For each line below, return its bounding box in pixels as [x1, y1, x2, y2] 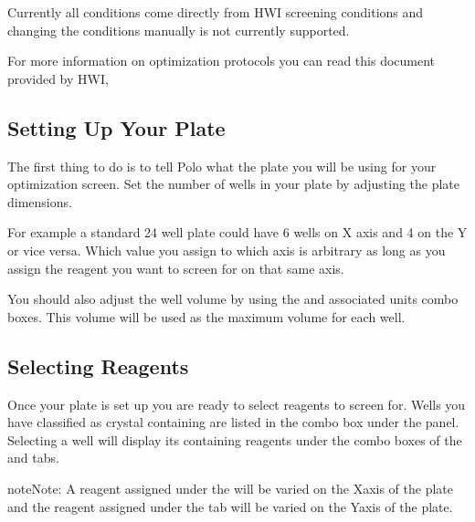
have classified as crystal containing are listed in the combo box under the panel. [7, 412, 459, 432]
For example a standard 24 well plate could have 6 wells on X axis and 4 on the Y [7, 223, 468, 242]
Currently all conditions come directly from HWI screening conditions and [7, 3, 424, 21]
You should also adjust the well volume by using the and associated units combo [7, 289, 459, 308]
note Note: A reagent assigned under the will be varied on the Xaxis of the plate [7, 478, 454, 497]
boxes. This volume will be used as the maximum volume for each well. [7, 307, 406, 326]
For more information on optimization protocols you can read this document [7, 51, 436, 70]
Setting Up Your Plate [7, 113, 226, 141]
